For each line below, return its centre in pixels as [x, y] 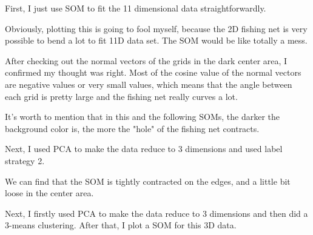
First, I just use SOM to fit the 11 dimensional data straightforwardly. [136, 8]
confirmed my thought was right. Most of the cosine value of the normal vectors [153, 72]
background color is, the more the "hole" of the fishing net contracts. [132, 128]
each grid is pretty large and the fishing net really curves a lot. [121, 96]
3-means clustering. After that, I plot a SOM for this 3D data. [121, 225]
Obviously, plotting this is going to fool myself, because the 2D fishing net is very [156, 28]
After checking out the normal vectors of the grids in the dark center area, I [146, 60]
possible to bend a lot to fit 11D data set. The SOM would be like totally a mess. [156, 40]
